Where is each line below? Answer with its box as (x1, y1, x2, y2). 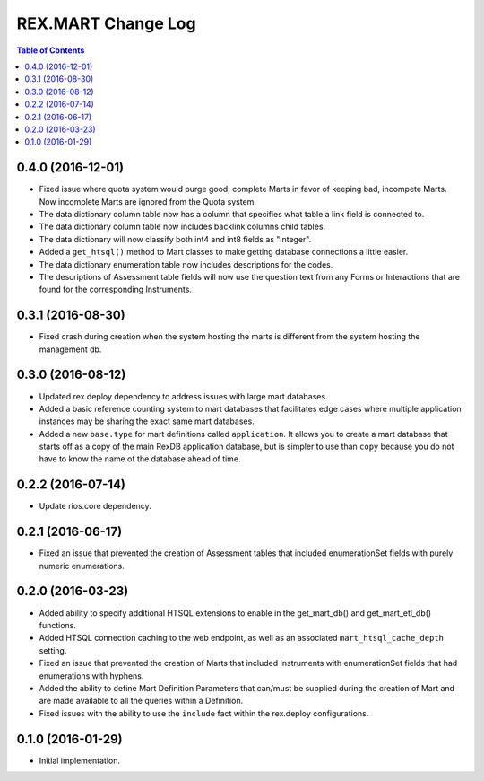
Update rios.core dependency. (39, 501, 151, 512)
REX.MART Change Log (16, 13, 196, 33)
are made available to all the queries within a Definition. (39, 696, 244, 706)
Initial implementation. (39, 755, 121, 766)
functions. (39, 619, 76, 630)
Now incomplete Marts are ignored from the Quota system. (39, 196, 257, 206)
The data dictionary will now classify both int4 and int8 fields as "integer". (39, 233, 312, 244)
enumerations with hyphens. (39, 670, 144, 681)
